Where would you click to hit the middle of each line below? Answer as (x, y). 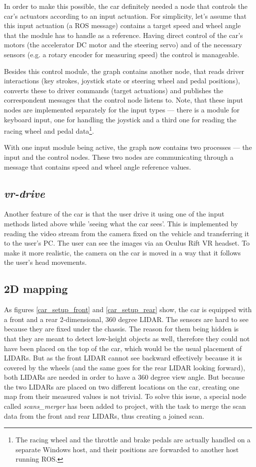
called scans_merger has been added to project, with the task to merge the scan (125, 406)
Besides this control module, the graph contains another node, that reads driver (124, 71)
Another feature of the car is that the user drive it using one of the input (114, 214)
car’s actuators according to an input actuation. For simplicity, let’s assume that (125, 16)
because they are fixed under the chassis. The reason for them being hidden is (121, 329)
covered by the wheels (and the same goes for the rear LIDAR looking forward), (125, 367)
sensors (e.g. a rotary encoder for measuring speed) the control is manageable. (122, 54)
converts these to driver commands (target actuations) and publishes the (114, 90)
